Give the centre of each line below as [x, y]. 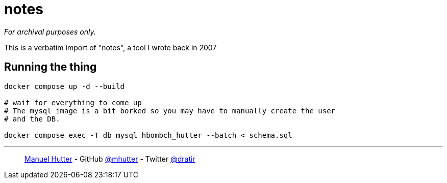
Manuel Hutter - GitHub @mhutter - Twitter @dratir [110, 159]
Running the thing [51, 67]
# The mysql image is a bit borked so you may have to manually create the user [170, 111]
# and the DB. [32, 119]
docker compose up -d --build [65, 86]
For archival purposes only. [50, 32]
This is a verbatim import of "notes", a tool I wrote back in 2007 [110, 47]
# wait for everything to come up [73, 102]
